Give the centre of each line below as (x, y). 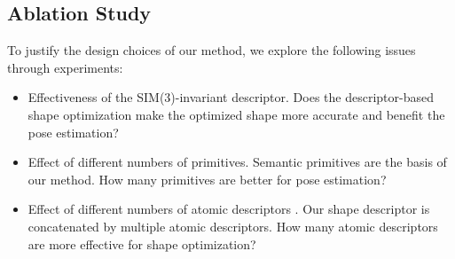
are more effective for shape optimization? (142, 243)
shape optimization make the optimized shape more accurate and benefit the (236, 114)
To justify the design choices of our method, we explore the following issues (212, 50)
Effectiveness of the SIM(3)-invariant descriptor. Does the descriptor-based (231, 97)
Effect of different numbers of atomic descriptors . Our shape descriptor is (229, 209)
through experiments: (65, 67)
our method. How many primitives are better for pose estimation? (207, 179)
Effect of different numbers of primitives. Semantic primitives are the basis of (237, 162)
